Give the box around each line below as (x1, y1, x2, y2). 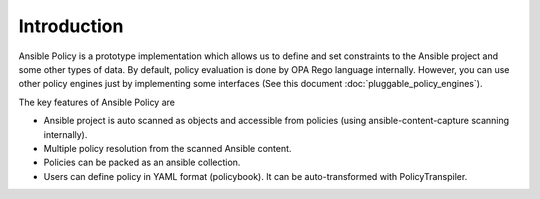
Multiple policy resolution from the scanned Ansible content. (43, 142, 292, 154)
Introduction (18, 15, 124, 37)
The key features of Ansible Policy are (18, 96, 175, 108)
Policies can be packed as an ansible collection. (43, 156, 241, 169)
